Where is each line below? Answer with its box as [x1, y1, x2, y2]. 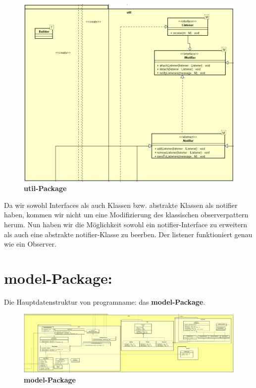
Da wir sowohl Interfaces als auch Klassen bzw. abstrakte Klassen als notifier [4, 199, 238, 210]
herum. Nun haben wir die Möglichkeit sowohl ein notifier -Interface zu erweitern [4, 219, 248, 229]
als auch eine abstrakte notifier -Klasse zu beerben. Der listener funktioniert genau [4, 229, 253, 239]
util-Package [24, 183, 67, 194]
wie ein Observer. [4, 239, 56, 249]
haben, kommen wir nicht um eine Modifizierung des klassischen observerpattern [4, 209, 249, 220]
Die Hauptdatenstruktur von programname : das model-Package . [4, 296, 205, 307]
